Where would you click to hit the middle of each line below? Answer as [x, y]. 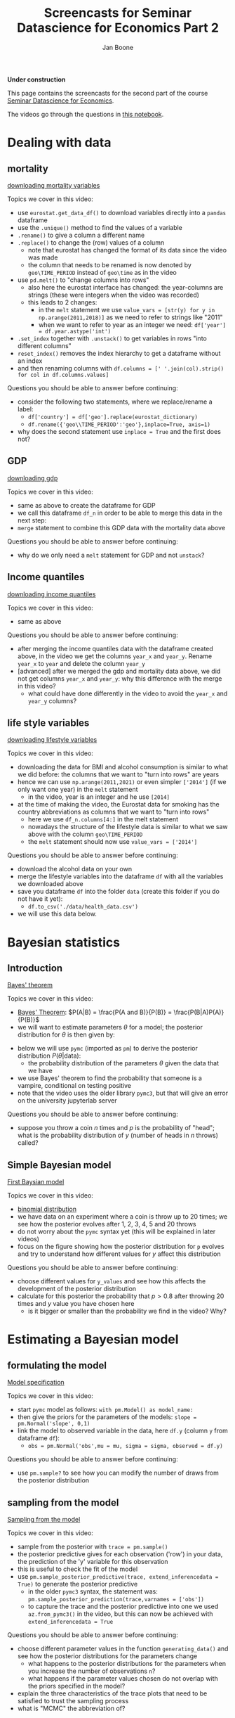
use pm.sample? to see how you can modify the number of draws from [118, 1473]
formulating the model [57, 1365]
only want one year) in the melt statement [78, 790]
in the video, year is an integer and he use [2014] [99, 797]
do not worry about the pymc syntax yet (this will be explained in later [116, 1231]
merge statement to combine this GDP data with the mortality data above [121, 527]
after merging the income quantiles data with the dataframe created [115, 648]
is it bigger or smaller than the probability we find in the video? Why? [127, 1311]
